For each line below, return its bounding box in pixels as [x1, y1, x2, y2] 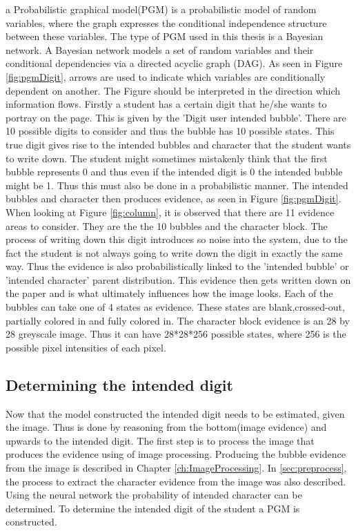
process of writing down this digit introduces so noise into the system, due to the [6, 232, 348, 247]
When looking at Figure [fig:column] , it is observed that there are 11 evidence [6, 204, 335, 219]
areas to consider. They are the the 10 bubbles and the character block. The [6, 218, 328, 233]
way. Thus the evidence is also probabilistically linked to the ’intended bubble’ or [6, 259, 349, 273]
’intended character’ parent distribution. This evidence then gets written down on [6, 272, 351, 287]
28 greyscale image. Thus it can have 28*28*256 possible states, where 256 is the [6, 327, 346, 341]
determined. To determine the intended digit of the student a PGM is [6, 501, 300, 515]
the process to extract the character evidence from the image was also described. [6, 474, 346, 488]
